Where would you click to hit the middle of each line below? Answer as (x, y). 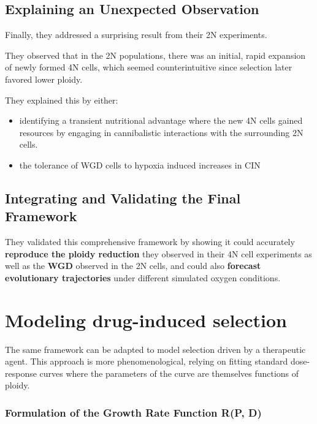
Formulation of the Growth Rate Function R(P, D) (133, 412)
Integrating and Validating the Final (123, 198)
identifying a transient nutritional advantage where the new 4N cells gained (161, 120)
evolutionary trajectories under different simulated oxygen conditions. (143, 277)
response (21, 373)
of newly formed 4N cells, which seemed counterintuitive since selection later (149, 67)
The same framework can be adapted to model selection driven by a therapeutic (155, 349)
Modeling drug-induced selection (146, 320)
